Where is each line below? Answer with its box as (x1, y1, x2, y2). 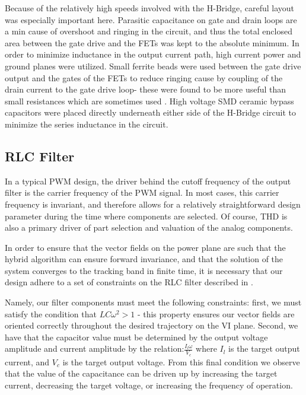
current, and (5, 355, 50, 368)
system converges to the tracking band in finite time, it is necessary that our (5, 264, 283, 276)
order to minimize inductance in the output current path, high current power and (5, 48, 301, 60)
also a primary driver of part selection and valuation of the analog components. (5, 221, 293, 234)
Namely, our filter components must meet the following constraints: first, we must (5, 296, 302, 308)
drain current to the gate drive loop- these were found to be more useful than (5, 83, 286, 95)
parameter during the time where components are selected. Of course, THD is (5, 209, 288, 222)
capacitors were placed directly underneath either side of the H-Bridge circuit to (5, 106, 296, 119)
